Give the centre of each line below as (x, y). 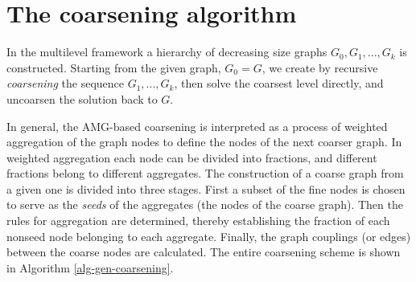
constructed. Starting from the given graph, (114, 67)
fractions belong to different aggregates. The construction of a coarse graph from (205, 173)
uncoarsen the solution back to (82, 98)
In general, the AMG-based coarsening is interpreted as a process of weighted (197, 126)
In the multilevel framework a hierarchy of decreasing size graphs (167, 52)
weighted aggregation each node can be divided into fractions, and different (192, 157)
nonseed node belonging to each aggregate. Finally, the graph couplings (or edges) (209, 236)
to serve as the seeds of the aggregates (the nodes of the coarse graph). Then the (205, 204)
